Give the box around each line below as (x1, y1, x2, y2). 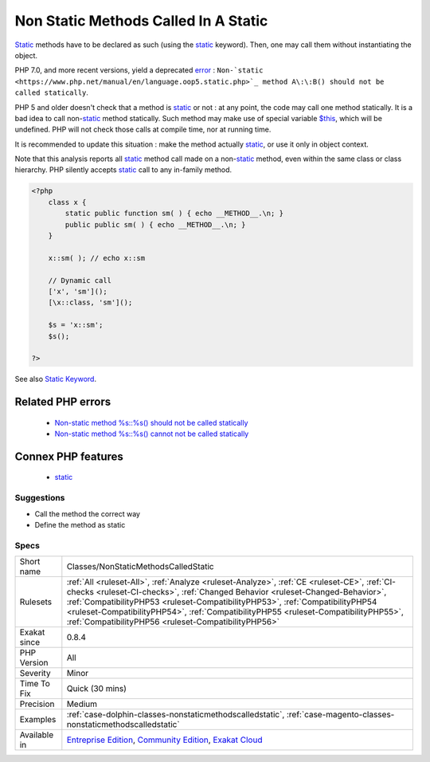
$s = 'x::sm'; (48, 320, 104, 330)
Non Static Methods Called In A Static (14, 12, 268, 29)
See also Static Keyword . (14, 375, 97, 384)
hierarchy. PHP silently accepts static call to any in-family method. (14, 165, 233, 175)
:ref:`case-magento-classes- (286, 709, 395, 721)
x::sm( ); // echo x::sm (48, 253, 146, 262)
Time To (19, 678, 51, 689)
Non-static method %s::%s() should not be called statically (54, 418, 248, 427)
